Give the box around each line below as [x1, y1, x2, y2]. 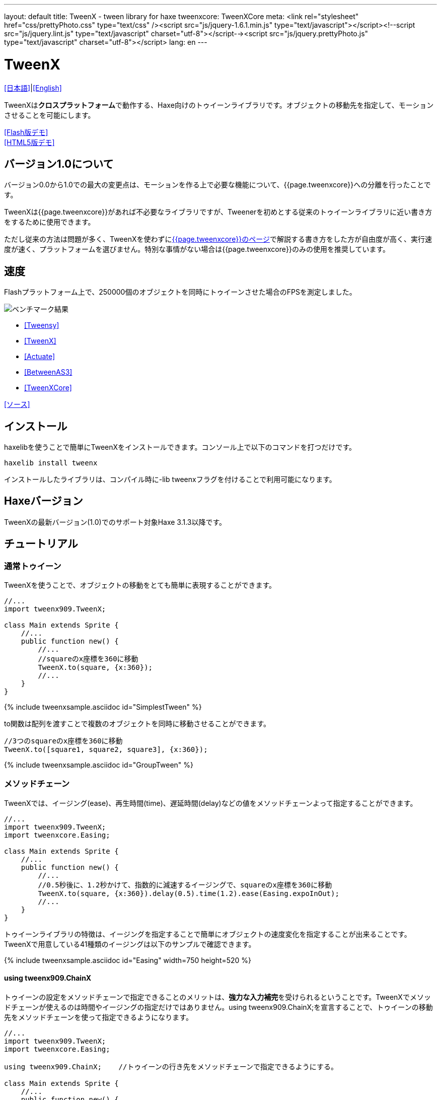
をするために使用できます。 [4, 218, 95, 227]
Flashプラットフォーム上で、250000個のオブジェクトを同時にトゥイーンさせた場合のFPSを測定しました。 [4, 288, 356, 297]
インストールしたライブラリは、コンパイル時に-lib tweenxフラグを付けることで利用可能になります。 [4, 475, 336, 484]
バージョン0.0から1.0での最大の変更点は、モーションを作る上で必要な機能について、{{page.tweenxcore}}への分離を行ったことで [4, 180, 431, 189]
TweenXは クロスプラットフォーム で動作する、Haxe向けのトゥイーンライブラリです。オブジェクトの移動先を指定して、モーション [4, 100, 434, 109]
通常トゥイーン [4, 561, 61, 571]
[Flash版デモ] [4, 127, 48, 136]
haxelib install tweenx [4, 459, 98, 467]
